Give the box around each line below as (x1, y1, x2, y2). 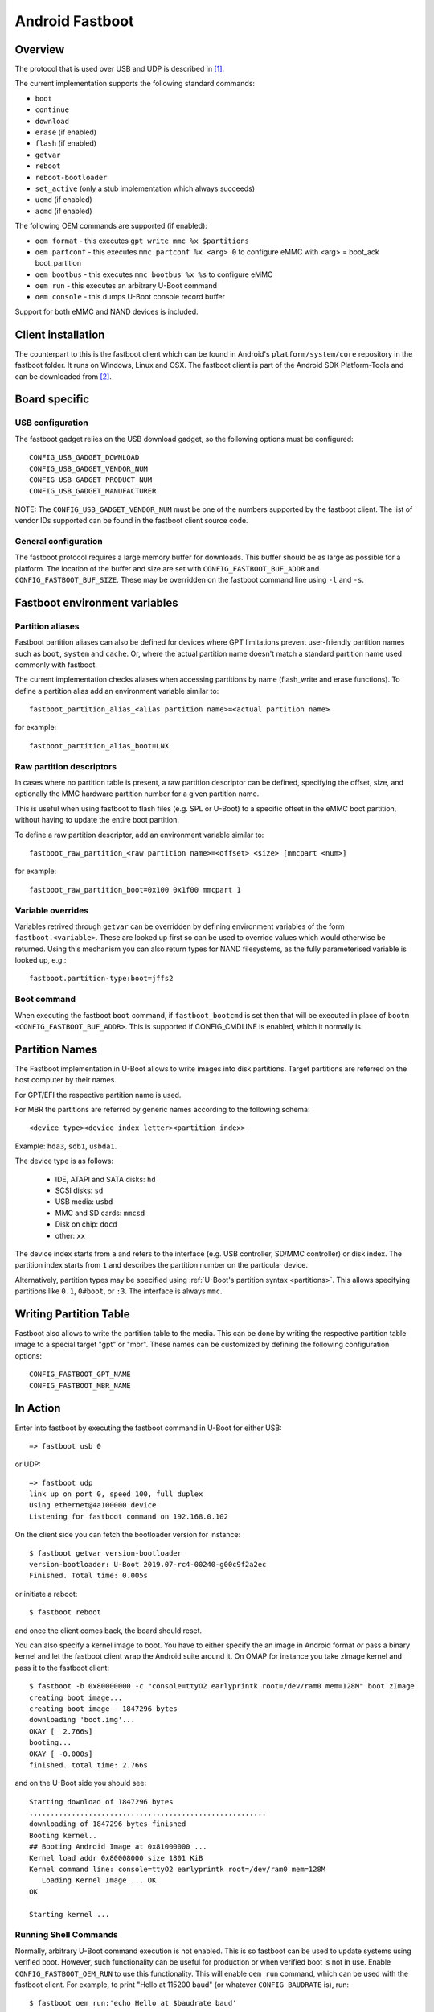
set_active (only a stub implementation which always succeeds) (35, 183, 256, 193)
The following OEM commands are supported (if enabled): (14, 221, 208, 231)
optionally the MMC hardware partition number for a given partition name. (14, 789, 260, 798)
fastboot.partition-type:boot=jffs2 (29, 974, 174, 983)
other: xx (55, 1231, 86, 1240)
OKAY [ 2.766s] (29, 1726, 93, 1736)
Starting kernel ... (29, 1910, 110, 1919)
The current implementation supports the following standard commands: (14, 79, 256, 89)
